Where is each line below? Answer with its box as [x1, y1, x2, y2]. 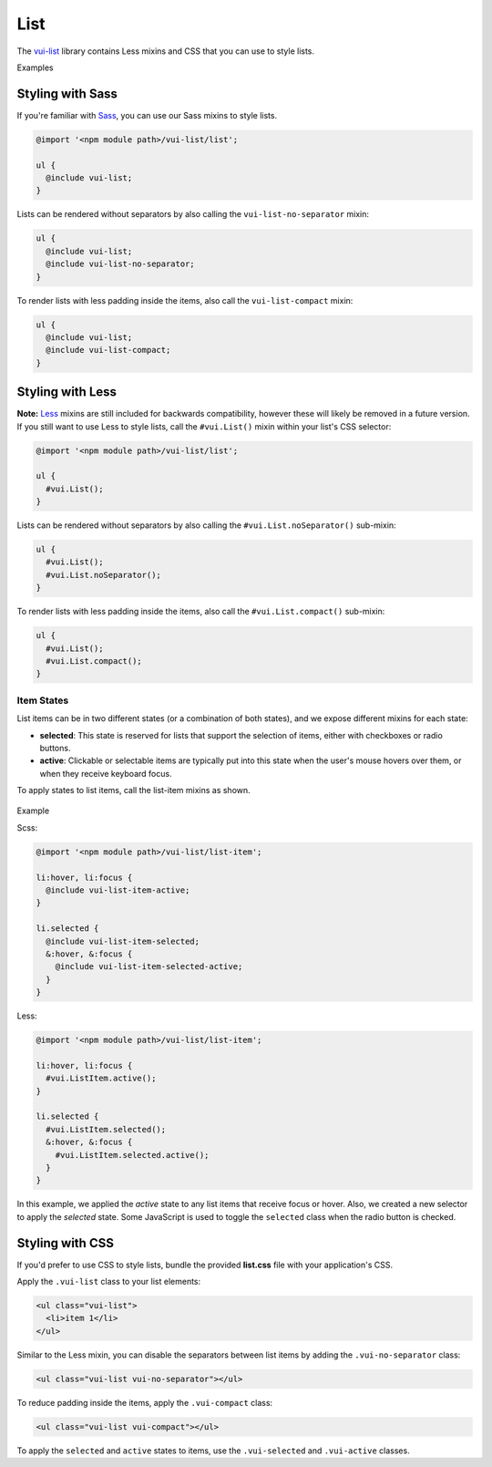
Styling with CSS [16, 1235, 114, 1251]
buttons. [39, 742, 71, 753]
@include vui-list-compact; [46, 345, 171, 356]
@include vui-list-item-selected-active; [55, 962, 243, 972]
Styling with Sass [16, 86, 118, 101]
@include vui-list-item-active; [46, 885, 190, 895]
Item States [16, 694, 69, 707]
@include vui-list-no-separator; [46, 259, 195, 269]
